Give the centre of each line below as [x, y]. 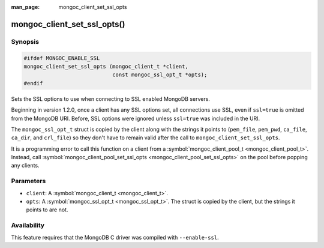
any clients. [25, 166]
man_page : [25, 7]
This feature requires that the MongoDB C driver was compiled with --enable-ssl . [115, 237]
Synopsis [25, 41]
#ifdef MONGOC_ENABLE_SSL [62, 58]
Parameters [28, 181]
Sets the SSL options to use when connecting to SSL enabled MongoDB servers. [110, 98]
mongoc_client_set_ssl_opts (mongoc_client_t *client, [106, 66]
